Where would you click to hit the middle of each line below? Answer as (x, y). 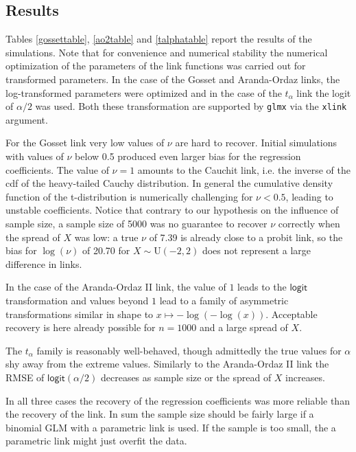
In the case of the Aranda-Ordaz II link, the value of (116, 287)
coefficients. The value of (57, 169)
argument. (27, 119)
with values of (35, 156)
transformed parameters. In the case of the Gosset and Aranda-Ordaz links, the (173, 79)
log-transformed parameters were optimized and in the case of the (144, 92)
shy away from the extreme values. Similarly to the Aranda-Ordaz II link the (167, 364)
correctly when (309, 223)
